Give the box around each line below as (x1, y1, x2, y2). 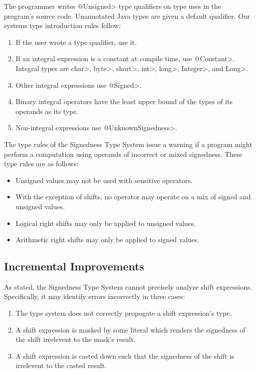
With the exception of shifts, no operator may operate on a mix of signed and (15, 191, 251, 202)
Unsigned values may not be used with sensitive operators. (15, 175, 193, 185)
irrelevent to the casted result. (15, 360, 107, 371)
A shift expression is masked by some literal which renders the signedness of (15, 324, 246, 335)
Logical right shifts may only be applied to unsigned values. (15, 218, 196, 228)
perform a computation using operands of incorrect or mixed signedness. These (4, 149, 243, 159)
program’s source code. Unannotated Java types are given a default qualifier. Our (4, 10, 250, 21)
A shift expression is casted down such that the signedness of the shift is (15, 350, 234, 361)
